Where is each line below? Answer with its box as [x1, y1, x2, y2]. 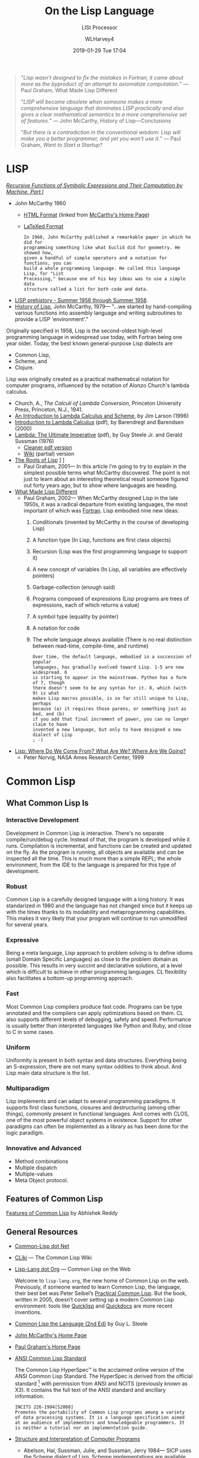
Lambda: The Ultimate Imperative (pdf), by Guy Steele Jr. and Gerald [14, 431, 182, 438]
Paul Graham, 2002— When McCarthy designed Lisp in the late [23, 494, 179, 501]
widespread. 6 [32, 669, 68, 675]
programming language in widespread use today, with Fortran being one [6, 333, 182, 340]
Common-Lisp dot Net [14, 1243, 70, 1250]
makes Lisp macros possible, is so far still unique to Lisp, [32, 695, 190, 701]
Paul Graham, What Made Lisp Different [20, 86, 118, 93]
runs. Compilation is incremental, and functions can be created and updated [6, 842, 192, 849]
